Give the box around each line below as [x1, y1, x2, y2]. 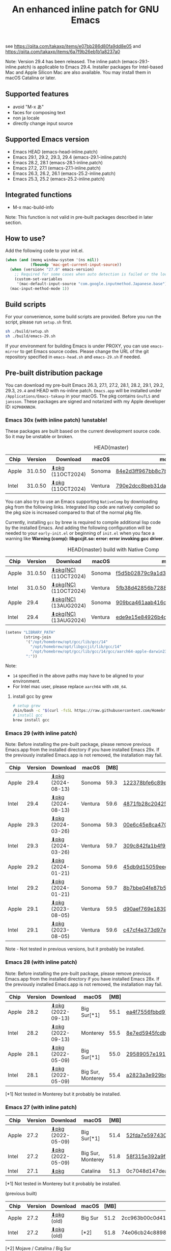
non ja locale [12, 115, 40, 121]
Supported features [5, 89, 69, 98]
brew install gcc [12, 718, 50, 723]
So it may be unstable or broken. [5, 434, 74, 440]
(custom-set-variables [14, 277, 63, 282]
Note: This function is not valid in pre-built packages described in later [5, 214, 153, 220]
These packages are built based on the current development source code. [5, 428, 161, 434]
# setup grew [12, 703, 41, 709]
